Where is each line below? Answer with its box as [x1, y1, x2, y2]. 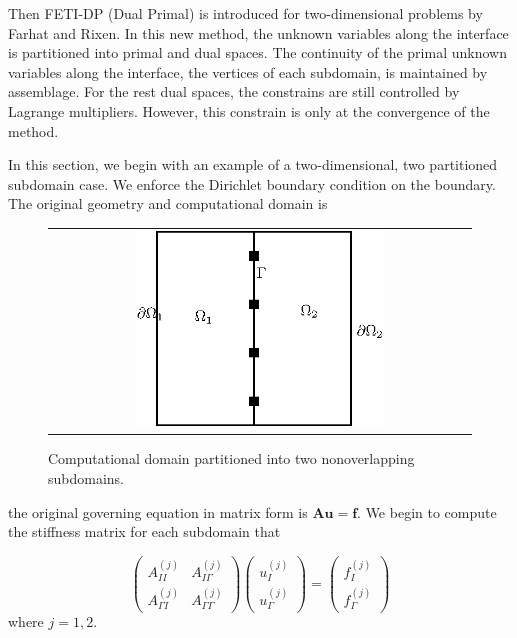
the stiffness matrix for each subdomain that [8, 521, 281, 542]
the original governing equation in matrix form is [8, 501, 308, 522]
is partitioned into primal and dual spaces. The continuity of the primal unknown [8, 42, 507, 63]
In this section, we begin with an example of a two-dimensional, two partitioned [8, 154, 498, 175]
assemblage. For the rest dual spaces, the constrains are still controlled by [8, 81, 460, 102]
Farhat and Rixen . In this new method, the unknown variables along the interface [8, 22, 509, 43]
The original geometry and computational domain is [8, 193, 328, 214]
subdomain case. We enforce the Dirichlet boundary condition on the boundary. [8, 173, 496, 194]
